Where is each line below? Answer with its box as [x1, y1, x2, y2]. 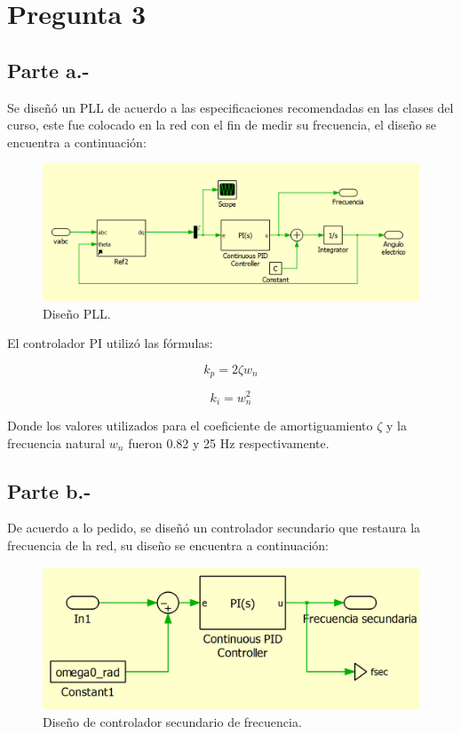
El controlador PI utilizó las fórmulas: [7, 334, 213, 352]
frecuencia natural [7, 433, 106, 452]
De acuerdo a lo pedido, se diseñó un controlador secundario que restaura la [7, 518, 421, 537]
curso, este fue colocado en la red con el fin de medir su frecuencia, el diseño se [7, 115, 437, 134]
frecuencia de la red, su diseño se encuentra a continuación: [7, 535, 329, 554]
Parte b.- [7, 477, 91, 504]
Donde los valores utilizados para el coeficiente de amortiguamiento [7, 415, 373, 434]
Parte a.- [7, 56, 90, 83]
